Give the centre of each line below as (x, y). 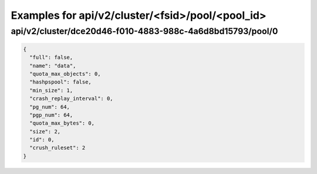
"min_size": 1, (51, 90)
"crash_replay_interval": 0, (72, 99)
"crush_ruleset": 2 (58, 148)
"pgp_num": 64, (51, 115)
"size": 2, (45, 131)
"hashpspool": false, (61, 82)
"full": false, (51, 58)
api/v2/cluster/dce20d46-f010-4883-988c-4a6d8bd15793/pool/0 (144, 31)
